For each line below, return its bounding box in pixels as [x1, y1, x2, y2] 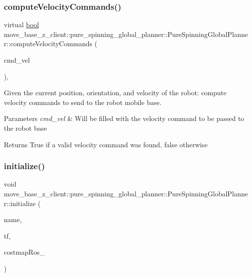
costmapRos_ [4, 247, 45, 257]
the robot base [4, 122, 47, 133]
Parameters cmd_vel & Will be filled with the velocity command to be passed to [4, 113, 244, 123]
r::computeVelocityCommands [4, 38, 93, 49]
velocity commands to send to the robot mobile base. [4, 97, 162, 107]
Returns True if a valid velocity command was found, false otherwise [4, 139, 208, 149]
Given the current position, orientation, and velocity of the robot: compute [4, 87, 227, 98]
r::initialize [4, 198, 36, 208]
